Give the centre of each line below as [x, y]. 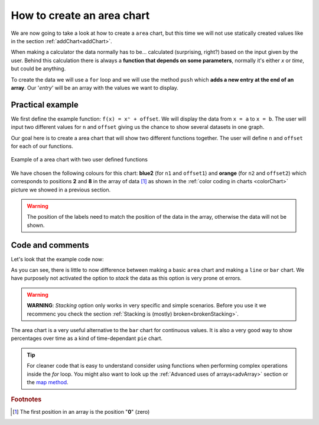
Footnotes [26, 400]
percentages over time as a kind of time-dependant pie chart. [87, 338]
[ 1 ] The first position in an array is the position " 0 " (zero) [81, 411]
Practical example [45, 104]
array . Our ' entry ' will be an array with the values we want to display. [95, 87]
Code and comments [50, 245]
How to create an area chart [80, 15]
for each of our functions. [42, 146]
